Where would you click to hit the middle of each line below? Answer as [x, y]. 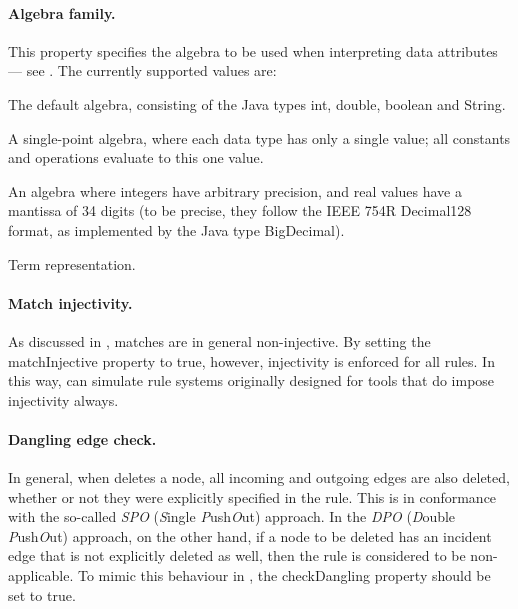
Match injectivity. [70, 302]
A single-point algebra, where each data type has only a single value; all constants [259, 137]
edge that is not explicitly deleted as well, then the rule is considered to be [237, 555]
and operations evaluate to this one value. [136, 157]
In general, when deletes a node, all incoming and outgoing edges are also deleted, [259, 477]
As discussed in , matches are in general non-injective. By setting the [219, 340]
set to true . [42, 594]
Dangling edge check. [82, 438]
